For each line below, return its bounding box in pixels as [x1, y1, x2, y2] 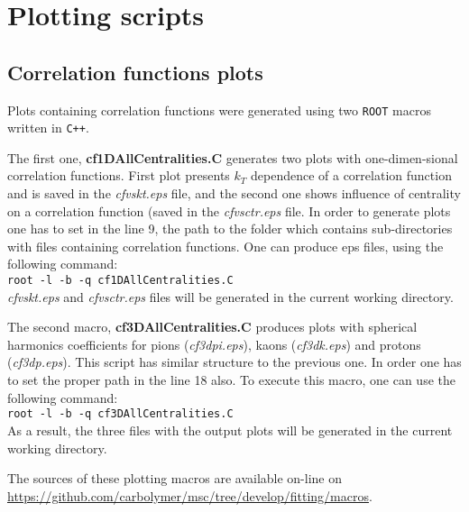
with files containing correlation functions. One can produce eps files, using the [7, 236, 444, 255]
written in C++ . [7, 118, 89, 137]
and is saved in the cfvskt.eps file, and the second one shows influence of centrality [7, 184, 461, 203]
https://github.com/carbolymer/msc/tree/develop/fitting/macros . [7, 486, 372, 505]
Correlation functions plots [7, 58, 263, 86]
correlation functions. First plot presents [7, 166, 230, 185]
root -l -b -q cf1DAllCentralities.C [7, 274, 234, 288]
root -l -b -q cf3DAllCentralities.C [7, 407, 234, 421]
